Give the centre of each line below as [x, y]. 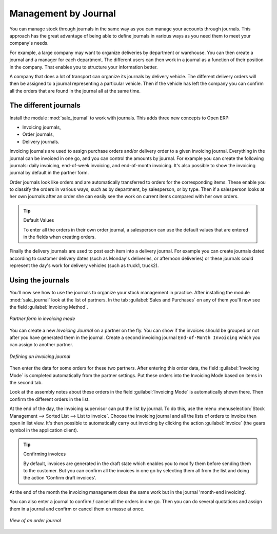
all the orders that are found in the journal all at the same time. [75, 91]
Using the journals [39, 280]
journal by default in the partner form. [49, 173]
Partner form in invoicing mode [42, 318]
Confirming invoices [45, 454]
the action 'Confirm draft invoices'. [60, 478]
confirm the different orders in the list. [50, 399]
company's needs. [29, 43]
